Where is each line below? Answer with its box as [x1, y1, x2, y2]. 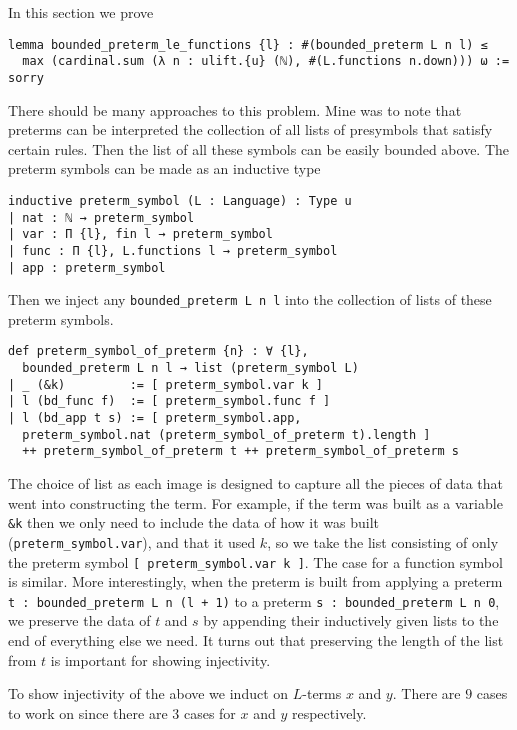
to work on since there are [8, 702, 168, 723]
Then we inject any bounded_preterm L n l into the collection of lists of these [8, 289, 492, 310]
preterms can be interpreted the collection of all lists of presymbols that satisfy [8, 119, 493, 140]
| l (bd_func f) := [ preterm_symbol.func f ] [8, 394, 331, 409]
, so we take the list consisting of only [267, 531, 499, 552]
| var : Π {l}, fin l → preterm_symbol [8, 227, 273, 242]
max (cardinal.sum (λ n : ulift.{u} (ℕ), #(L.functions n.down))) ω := [22, 54, 510, 69]
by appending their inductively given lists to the [203, 610, 499, 631]
